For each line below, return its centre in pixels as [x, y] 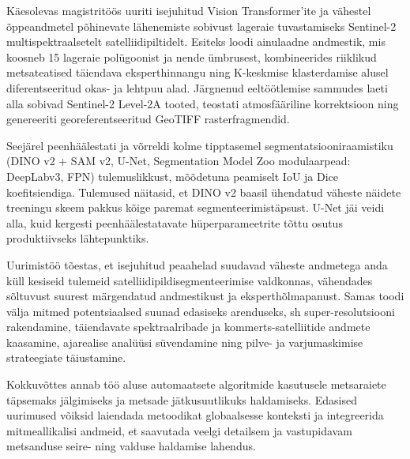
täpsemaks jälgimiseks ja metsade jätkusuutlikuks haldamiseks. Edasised [182, 399]
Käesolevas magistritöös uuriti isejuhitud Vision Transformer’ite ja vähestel [189, 10]
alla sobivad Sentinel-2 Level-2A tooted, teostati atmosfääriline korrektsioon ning [203, 103]
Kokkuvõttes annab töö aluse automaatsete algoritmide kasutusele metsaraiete [196, 384]
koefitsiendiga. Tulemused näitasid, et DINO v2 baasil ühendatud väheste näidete [204, 192]
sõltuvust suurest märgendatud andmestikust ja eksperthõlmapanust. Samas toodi [205, 296]
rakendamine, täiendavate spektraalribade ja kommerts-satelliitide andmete [188, 327]
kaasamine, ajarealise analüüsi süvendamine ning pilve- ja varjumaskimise [185, 342]
